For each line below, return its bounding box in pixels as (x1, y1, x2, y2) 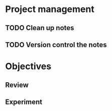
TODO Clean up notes (5, 24, 74, 32)
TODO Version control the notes (5, 40, 107, 49)
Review (5, 80, 29, 89)
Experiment (5, 97, 43, 106)
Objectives (5, 61, 52, 72)
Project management (5, 4, 94, 15)
